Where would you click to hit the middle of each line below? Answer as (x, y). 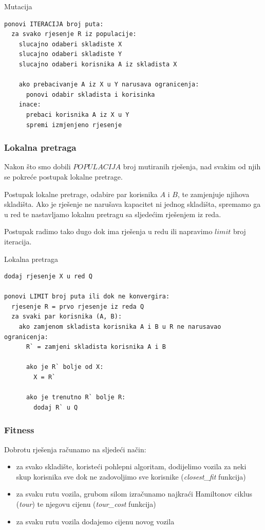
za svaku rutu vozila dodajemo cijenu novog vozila (95, 521)
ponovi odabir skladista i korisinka (90, 94)
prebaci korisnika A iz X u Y (78, 114)
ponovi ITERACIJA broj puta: (54, 24)
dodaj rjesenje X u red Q (48, 277)
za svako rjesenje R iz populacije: (74, 34)
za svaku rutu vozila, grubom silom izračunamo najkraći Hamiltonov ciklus (134, 494)
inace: (30, 105)
